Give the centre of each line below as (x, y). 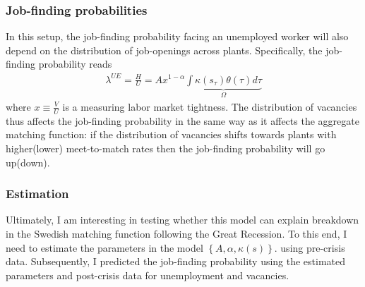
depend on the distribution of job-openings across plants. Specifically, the (164, 50)
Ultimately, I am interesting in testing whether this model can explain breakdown (182, 220)
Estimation (37, 194)
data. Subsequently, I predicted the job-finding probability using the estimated (176, 261)
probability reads (75, 64)
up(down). (28, 162)
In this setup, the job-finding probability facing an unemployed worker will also (177, 36)
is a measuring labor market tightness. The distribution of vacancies (210, 106)
